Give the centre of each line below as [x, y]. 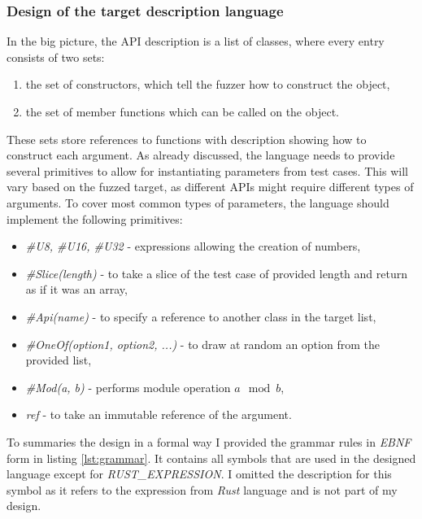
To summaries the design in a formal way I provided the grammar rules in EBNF [209, 441]
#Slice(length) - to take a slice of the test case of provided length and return [216, 273]
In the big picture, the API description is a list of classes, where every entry [196, 41]
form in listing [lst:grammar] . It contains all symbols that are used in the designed [211, 458]
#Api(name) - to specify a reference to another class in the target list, [201, 316]
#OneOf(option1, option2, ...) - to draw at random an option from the [202, 344]
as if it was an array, [76, 289]
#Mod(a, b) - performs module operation [128, 387]
